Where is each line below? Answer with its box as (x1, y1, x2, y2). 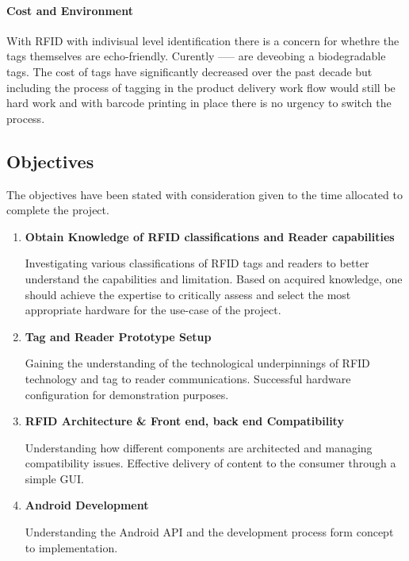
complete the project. (6, 202, 109, 218)
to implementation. (25, 539, 118, 555)
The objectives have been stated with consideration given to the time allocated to (6, 186, 403, 202)
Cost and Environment (6, 2, 133, 18)
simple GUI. (25, 470, 84, 486)
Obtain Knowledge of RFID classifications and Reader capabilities (25, 228, 395, 244)
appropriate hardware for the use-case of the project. (25, 302, 281, 318)
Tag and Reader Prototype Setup (25, 328, 212, 344)
